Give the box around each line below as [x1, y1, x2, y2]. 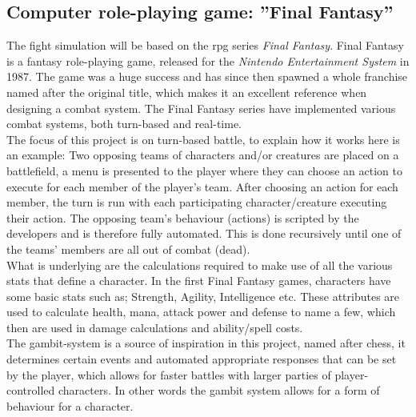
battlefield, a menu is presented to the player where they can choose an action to [6, 162, 402, 178]
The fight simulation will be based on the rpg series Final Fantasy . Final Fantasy [6, 37, 404, 54]
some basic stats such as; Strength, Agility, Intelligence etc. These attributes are [6, 287, 400, 304]
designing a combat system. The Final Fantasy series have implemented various [6, 99, 396, 116]
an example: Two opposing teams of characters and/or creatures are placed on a [6, 146, 399, 163]
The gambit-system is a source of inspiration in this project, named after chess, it [6, 335, 406, 351]
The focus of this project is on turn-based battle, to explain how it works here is [6, 130, 400, 147]
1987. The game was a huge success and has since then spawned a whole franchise [6, 68, 408, 85]
